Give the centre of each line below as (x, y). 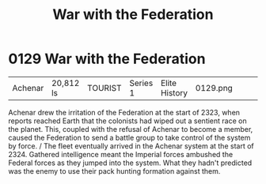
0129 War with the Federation (107, 59)
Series (141, 83)
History (175, 92)
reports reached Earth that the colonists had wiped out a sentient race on (127, 121)
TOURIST (104, 88)
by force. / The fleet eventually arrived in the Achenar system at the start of (131, 146)
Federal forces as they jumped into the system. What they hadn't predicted (130, 163)
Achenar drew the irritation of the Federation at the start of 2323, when (124, 112)
